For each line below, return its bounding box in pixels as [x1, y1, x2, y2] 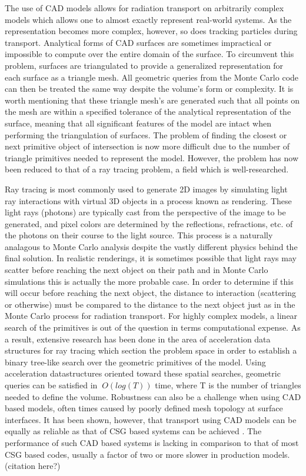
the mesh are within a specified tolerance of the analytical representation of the [5, 105, 291, 118]
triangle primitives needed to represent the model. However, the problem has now [5, 151, 298, 164]
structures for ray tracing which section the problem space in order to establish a [5, 344, 297, 357]
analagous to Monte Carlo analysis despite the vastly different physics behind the [5, 240, 298, 252]
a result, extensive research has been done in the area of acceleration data [5, 332, 271, 345]
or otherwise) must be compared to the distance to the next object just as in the [5, 298, 295, 310]
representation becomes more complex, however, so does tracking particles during [5, 25, 298, 37]
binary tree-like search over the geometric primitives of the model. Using [5, 355, 266, 368]
